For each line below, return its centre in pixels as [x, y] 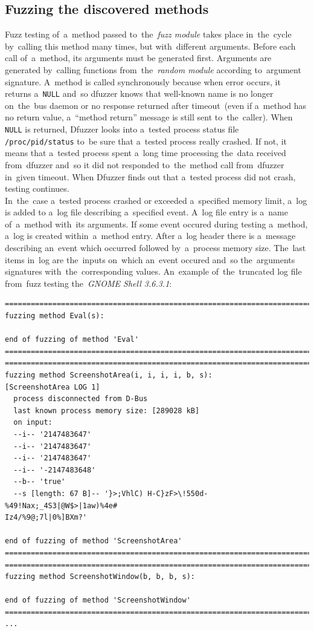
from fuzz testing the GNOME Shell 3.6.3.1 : [88, 283]
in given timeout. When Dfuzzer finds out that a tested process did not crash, [150, 176]
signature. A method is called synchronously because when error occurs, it [143, 81]
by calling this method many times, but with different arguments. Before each [150, 46]
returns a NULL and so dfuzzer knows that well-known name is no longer [139, 93]
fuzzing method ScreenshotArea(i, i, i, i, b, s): [109, 375]
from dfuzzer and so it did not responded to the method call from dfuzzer [145, 164]
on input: [33, 423]
